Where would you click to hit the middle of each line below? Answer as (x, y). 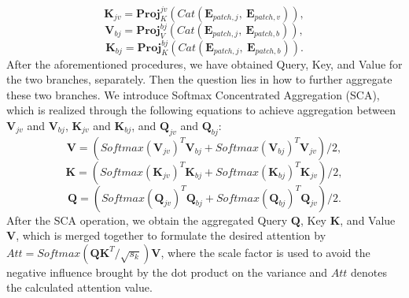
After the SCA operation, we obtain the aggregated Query (147, 220)
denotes (369, 272)
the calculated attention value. (79, 287)
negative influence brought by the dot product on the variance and (167, 272)
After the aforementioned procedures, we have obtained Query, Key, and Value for (204, 63)
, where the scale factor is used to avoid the (265, 252)
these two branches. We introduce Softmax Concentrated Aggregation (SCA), (193, 94)
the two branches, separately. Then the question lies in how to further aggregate (199, 79)
